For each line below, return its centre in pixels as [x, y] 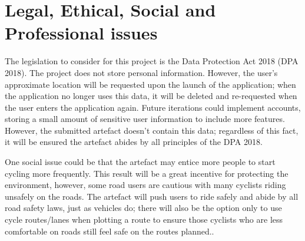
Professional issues [81, 33]
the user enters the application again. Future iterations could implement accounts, [153, 107]
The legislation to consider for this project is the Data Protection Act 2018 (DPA [152, 61]
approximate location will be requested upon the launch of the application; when [150, 84]
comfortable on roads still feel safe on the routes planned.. [110, 231]
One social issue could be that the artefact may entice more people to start [140, 162]
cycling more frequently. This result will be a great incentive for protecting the [147, 173]
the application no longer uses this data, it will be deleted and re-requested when [151, 96]
